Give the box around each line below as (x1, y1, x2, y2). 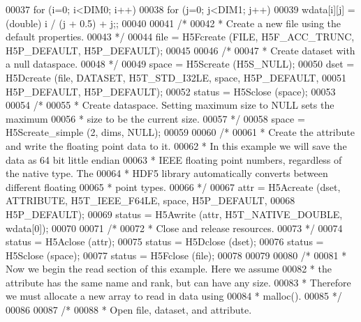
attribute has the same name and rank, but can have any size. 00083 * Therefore (6, 275, 351, 289)
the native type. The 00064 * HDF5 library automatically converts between (6, 166, 328, 181)
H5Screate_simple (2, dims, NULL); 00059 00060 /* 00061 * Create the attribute (6, 125, 355, 139)
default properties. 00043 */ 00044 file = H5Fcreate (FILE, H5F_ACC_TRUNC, (6, 29, 355, 44)
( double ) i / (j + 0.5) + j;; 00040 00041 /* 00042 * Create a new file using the (6, 15, 341, 30)
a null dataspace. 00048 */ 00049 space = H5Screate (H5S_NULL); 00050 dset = (6, 56, 355, 71)
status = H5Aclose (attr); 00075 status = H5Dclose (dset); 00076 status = (6, 234, 324, 249)
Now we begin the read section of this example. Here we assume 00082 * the (6, 261, 332, 276)
